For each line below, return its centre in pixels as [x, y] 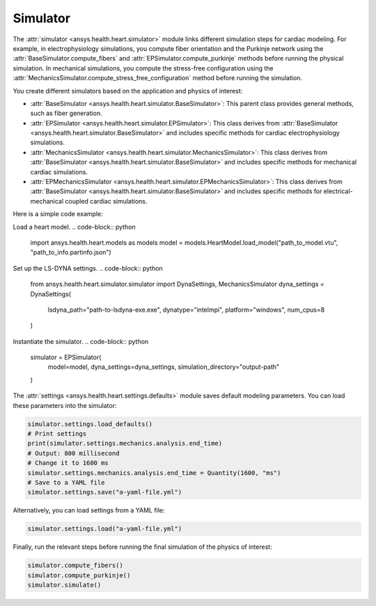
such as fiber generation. [66, 113]
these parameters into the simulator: [65, 405]
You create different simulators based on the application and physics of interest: [128, 91]
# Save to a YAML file [66, 482]
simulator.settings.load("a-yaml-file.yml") [105, 529]
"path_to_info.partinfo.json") [71, 252]
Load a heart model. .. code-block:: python [74, 227]
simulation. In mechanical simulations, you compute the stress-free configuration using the [143, 68]
